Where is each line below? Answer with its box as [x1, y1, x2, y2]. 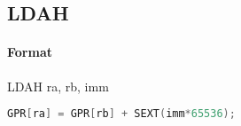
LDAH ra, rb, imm [7, 76, 109, 95]
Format [7, 43, 52, 61]
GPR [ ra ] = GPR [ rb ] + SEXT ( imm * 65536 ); [7, 107, 236, 121]
